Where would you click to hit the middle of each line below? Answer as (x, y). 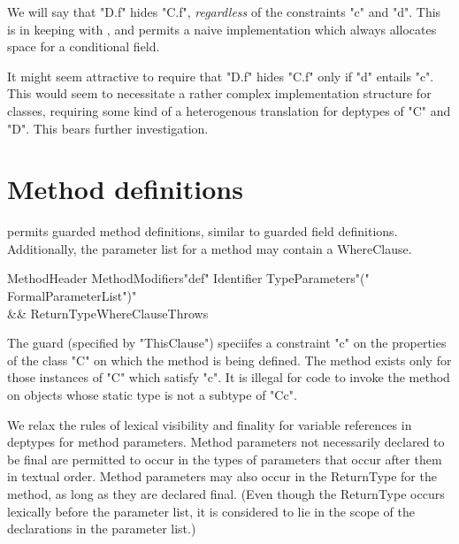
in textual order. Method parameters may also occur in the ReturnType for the (222, 476)
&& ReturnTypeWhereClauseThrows (108, 313)
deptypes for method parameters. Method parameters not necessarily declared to (226, 442)
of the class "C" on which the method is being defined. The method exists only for (229, 360)
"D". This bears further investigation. (108, 128)
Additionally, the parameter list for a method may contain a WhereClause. (210, 248)
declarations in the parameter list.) (102, 529)
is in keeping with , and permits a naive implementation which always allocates (222, 29)
